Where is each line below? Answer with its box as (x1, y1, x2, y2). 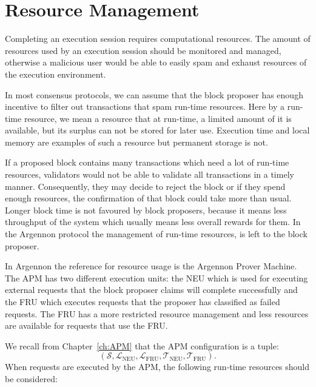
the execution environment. (5, 67, 106, 80)
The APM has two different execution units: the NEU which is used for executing (5, 271, 308, 284)
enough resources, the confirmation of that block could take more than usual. (5, 192, 292, 204)
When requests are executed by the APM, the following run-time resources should (5, 360, 310, 373)
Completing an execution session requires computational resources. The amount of (5, 32, 311, 45)
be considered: (5, 372, 58, 385)
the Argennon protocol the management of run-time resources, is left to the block (5, 227, 308, 240)
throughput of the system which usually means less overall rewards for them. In (5, 215, 301, 228)
